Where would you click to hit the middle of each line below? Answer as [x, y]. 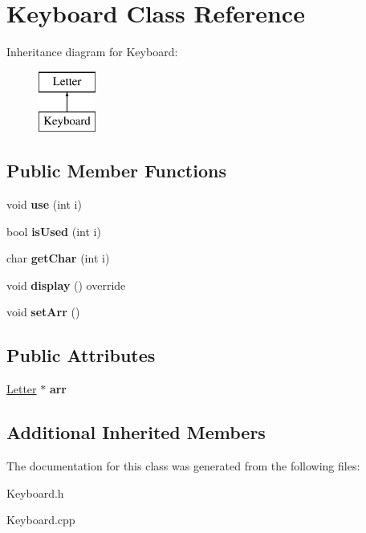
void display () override [66, 285]
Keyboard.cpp [41, 520]
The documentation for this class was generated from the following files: [183, 466]
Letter [22, 389]
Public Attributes [81, 355]
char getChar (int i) [58, 258]
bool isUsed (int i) [54, 231]
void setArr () [43, 312]
